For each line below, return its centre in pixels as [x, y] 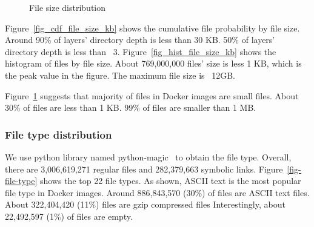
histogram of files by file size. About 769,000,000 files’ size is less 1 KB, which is [153, 63]
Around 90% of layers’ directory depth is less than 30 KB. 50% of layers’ [140, 40]
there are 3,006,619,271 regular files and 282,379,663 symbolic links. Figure [144, 169]
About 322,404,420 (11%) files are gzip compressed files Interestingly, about [145, 204]
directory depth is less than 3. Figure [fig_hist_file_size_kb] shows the [141, 51]
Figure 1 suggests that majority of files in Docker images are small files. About [152, 95]
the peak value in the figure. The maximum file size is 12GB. [120, 75]
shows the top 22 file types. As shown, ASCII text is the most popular [170, 181]
